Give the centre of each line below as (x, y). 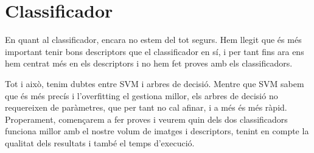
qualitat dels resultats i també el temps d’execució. (100, 142)
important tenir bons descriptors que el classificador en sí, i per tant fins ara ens (155, 51)
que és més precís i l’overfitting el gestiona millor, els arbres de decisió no (141, 95)
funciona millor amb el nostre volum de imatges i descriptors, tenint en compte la (157, 131)
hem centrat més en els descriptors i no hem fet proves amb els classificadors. (149, 63)
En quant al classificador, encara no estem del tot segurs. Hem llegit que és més (153, 40)
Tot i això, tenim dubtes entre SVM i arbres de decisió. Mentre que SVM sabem (155, 83)
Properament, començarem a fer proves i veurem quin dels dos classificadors (146, 119)
